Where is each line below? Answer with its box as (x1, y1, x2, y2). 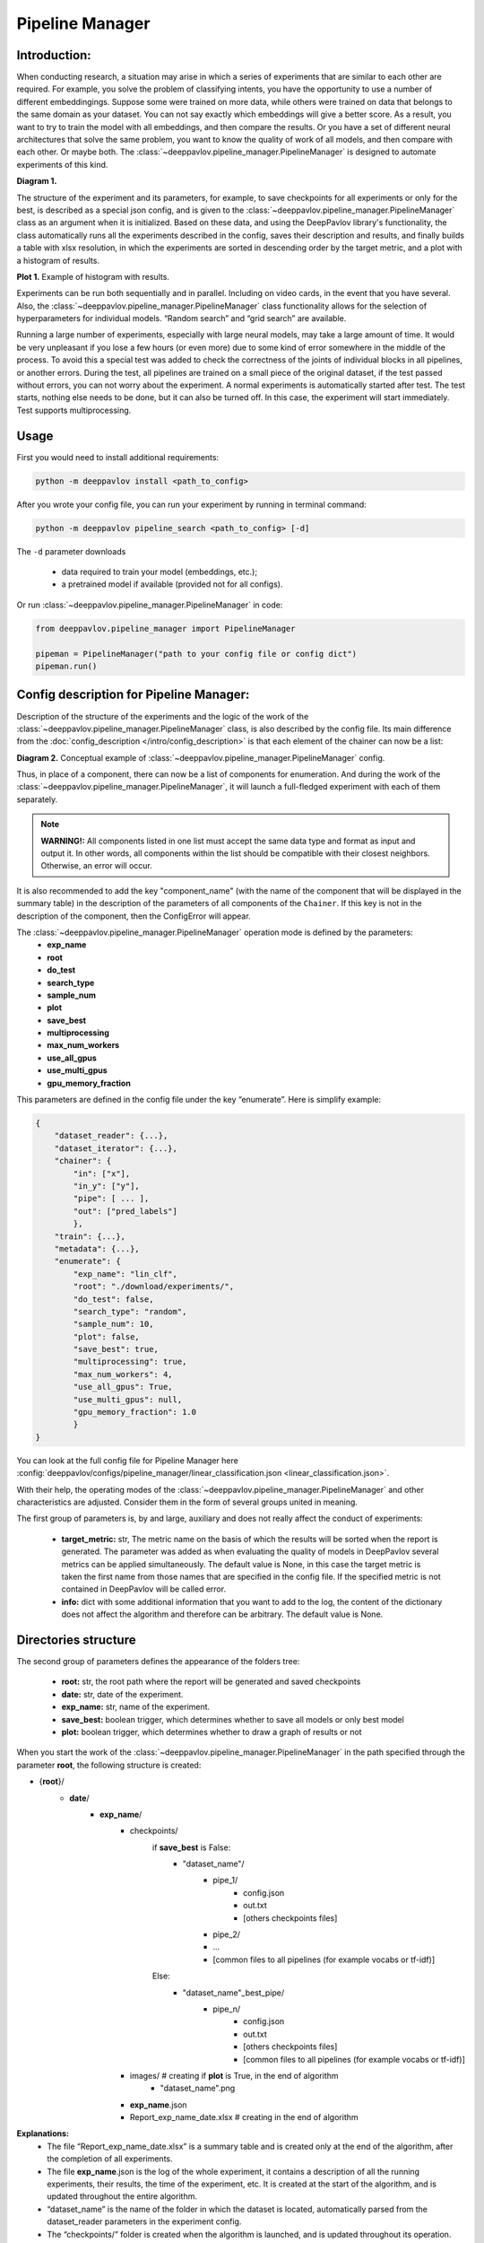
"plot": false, (73, 1331, 141, 1341)
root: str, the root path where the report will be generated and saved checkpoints (61, 1676, 361, 1687)
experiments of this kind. (16, 159, 108, 170)
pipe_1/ (212, 1875, 238, 1886)
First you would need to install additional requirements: (16, 451, 220, 462)
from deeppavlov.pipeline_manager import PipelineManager (35, 624, 296, 633)
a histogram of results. (16, 255, 100, 266)
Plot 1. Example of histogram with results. (16, 271, 170, 282)
